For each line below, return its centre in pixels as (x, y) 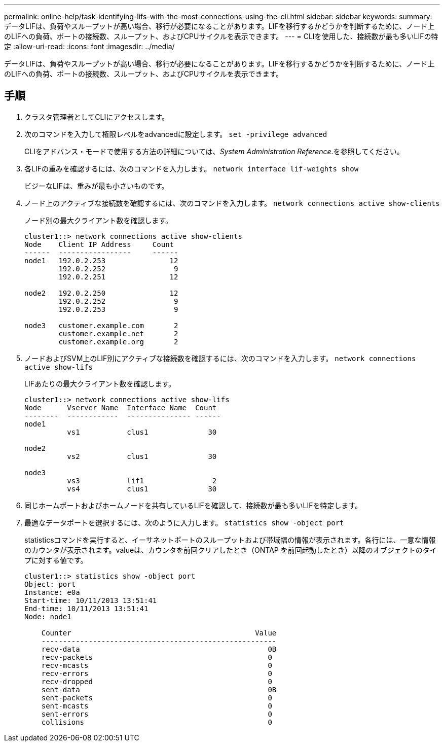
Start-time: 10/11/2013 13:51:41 (91, 600)
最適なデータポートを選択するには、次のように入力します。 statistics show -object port (184, 522)
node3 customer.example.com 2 (101, 325)
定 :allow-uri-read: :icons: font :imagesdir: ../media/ (89, 46)
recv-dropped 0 (157, 681)
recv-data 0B (159, 649)
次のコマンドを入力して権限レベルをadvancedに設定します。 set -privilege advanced (176, 134)
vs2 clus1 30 (142, 456)
